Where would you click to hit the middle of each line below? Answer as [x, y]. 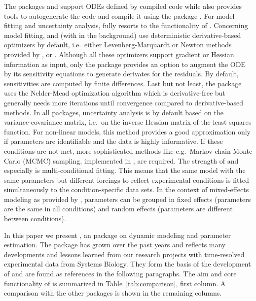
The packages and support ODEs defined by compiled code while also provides [123, 6]
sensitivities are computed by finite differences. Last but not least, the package [123, 83]
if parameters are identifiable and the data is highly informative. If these [113, 141]
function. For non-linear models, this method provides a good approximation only [127, 131]
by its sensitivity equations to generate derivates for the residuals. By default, [121, 74]
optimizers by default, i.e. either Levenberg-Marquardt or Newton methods [118, 45]
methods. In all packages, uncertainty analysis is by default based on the [114, 112]
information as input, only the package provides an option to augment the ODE [125, 64]
